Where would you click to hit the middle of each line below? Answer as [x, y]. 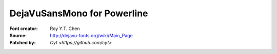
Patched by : [23, 43]
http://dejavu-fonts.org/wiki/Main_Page [91, 35]
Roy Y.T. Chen [65, 29]
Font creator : [24, 29]
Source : [18, 35]
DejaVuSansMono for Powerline [79, 13]
